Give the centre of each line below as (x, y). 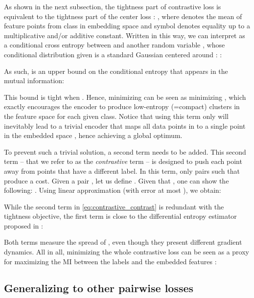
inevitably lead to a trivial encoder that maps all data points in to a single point (125, 126)
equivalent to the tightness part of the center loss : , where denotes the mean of (123, 16)
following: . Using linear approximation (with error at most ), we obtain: (113, 190)
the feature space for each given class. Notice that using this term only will (116, 116)
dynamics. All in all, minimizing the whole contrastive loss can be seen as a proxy (127, 252)
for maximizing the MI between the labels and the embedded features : (110, 261)
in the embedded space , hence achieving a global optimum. (93, 135)
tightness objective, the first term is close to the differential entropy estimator (120, 216)
